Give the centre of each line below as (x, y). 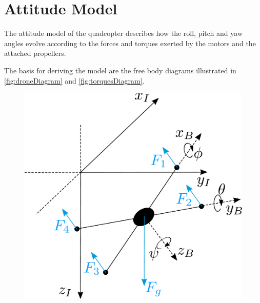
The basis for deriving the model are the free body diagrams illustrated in (120, 70)
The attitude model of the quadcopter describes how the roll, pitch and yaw (123, 33)
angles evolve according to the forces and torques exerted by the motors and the (130, 43)
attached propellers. (35, 53)
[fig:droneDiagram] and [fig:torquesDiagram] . (74, 80)
